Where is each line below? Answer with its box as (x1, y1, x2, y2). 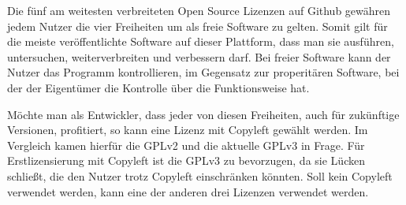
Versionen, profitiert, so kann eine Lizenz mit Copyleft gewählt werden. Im (7, 121, 368, 138)
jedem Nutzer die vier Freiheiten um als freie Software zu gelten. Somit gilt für (7, 17, 388, 34)
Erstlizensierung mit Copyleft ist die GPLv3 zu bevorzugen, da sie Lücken (7, 152, 365, 169)
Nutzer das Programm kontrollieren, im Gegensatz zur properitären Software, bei (7, 64, 400, 80)
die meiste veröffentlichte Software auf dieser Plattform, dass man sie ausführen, (7, 33, 394, 50)
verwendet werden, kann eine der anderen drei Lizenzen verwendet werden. (7, 183, 369, 199)
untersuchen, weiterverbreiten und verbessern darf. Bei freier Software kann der (7, 48, 391, 65)
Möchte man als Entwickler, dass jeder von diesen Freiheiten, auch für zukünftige (7, 106, 400, 122)
